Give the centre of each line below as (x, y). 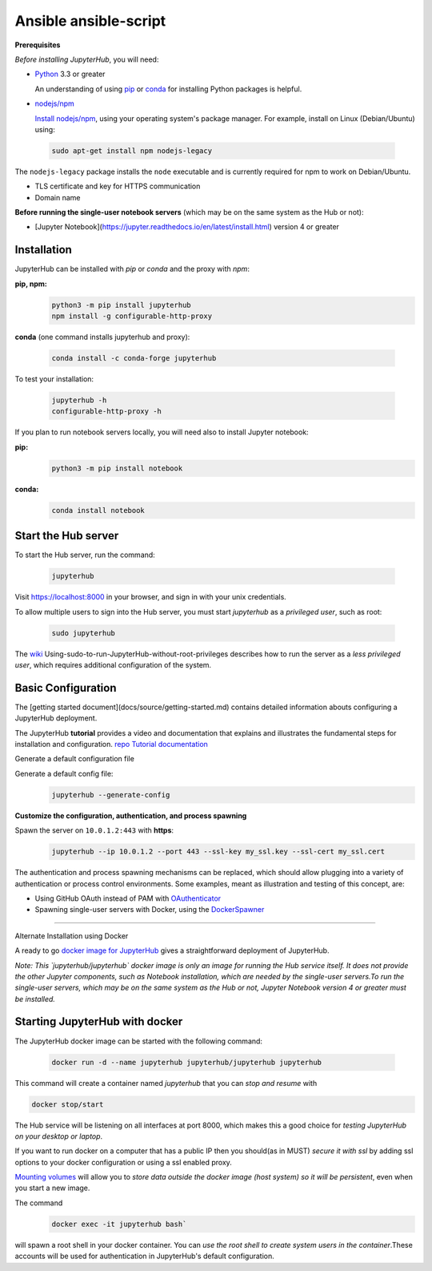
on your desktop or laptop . (59, 1136)
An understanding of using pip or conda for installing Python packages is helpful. (168, 89)
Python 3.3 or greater (70, 74)
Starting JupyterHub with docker (99, 1022)
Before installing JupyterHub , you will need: (87, 59)
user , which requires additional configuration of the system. (113, 664)
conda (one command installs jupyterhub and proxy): (102, 337)
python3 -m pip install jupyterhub (121, 305)
